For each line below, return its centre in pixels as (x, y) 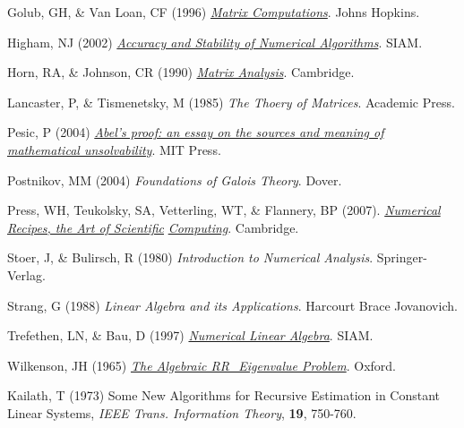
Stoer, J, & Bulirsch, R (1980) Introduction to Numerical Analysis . (190, 257)
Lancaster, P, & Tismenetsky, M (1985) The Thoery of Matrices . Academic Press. (231, 102)
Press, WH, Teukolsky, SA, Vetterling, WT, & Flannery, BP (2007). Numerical (224, 210)
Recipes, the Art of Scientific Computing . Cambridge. (153, 227)
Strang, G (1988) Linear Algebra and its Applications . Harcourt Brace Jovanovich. (232, 305)
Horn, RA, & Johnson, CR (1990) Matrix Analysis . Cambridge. (181, 72)
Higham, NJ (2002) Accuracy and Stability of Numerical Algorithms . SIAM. (215, 42)
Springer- (402, 257)
